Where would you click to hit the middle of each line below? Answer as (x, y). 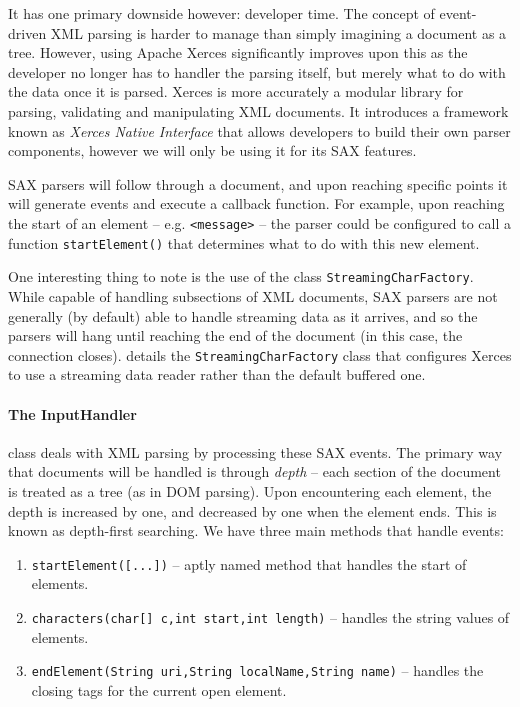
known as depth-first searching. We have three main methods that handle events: (256, 530)
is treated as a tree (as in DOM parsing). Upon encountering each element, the (250, 490)
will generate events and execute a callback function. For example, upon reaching (256, 203)
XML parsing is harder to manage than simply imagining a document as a (278, 32)
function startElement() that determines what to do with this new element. (244, 242)
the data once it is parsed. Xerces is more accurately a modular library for (236, 91)
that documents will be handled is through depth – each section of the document (254, 471)
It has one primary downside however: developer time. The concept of (221, 13)
